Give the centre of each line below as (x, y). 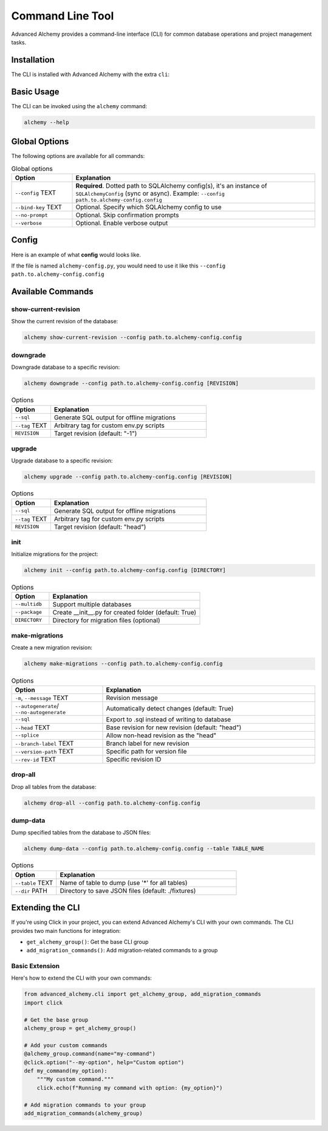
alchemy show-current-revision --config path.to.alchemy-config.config (133, 338)
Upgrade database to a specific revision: (62, 461)
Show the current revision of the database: (65, 321)
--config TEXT (36, 193)
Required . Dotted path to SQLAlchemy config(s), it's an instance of (171, 186)
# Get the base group (56, 1020)
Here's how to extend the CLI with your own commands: (81, 978)
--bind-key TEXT (39, 207)
